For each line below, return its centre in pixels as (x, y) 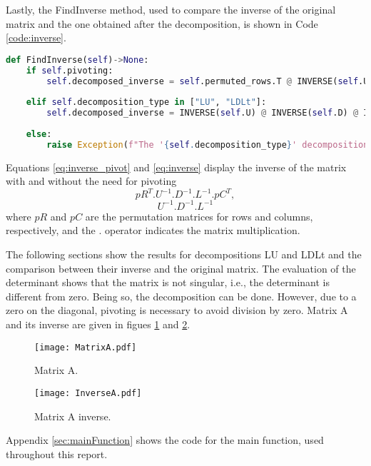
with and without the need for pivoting (91, 181)
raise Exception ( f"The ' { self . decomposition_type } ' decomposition (208, 145)
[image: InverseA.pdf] (88, 393)
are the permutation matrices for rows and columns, (199, 216)
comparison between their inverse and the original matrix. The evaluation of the (181, 268)
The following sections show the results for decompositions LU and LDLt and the (184, 254)
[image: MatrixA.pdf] (86, 347)
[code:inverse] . (36, 37)
